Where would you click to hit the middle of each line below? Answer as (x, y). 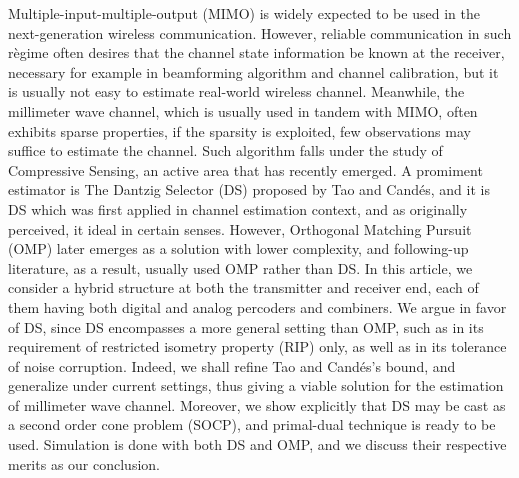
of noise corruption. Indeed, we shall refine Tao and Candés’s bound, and (232, 365)
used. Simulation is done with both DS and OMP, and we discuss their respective (257, 444)
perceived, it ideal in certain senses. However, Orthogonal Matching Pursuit (240, 228)
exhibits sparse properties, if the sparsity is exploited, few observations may (239, 130)
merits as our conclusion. (84, 463)
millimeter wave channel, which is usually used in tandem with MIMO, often (243, 110)
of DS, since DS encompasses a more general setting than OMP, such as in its (246, 326)
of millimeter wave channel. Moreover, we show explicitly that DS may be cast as (257, 404)
